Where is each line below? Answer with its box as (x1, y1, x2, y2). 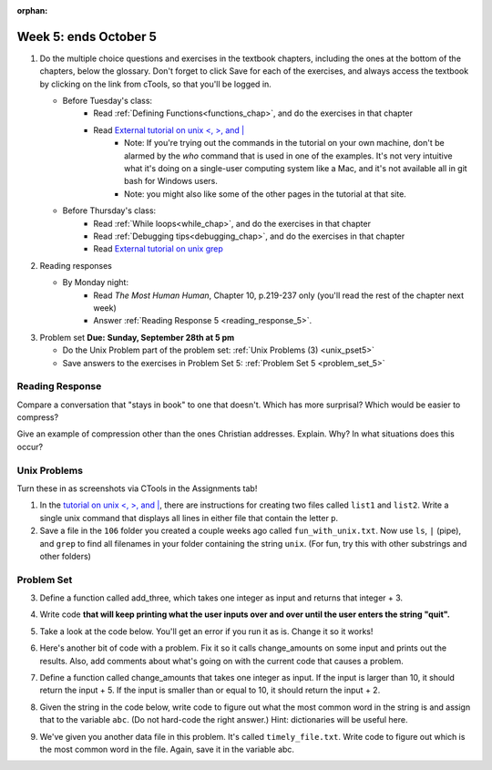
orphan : (16, 5, 48, 15)
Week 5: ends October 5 (16, 28, 157, 45)
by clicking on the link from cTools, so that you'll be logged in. (39, 78, 272, 89)
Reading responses (39, 260, 113, 271)
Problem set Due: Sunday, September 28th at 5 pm (39, 332, 235, 343)
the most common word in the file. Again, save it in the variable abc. (39, 744, 295, 755)
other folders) (39, 550, 91, 561)
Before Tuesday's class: (62, 96, 153, 107)
